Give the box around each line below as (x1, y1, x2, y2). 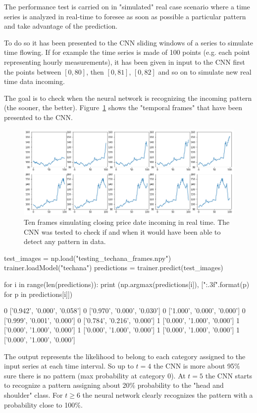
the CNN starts (205, 370, 253, 380)
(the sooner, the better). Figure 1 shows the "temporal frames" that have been (4, 102, 242, 113)
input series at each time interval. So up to (4, 361, 134, 371)
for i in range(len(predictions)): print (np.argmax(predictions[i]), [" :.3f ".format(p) (4, 279, 250, 289)
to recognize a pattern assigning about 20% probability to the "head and (4, 380, 224, 390)
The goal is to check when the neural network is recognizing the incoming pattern (4, 92, 252, 103)
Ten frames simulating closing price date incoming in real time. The (24, 217, 230, 227)
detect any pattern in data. (24, 236, 106, 247)
